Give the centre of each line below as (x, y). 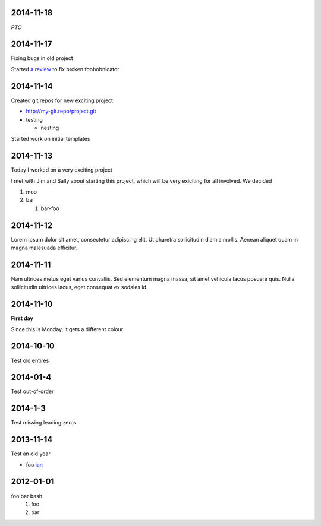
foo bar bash (27, 496)
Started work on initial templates (51, 139)
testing (34, 119)
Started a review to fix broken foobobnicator (65, 69)
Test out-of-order (32, 391)
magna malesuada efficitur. (44, 248)
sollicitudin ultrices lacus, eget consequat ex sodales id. (79, 287)
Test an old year (31, 454)
